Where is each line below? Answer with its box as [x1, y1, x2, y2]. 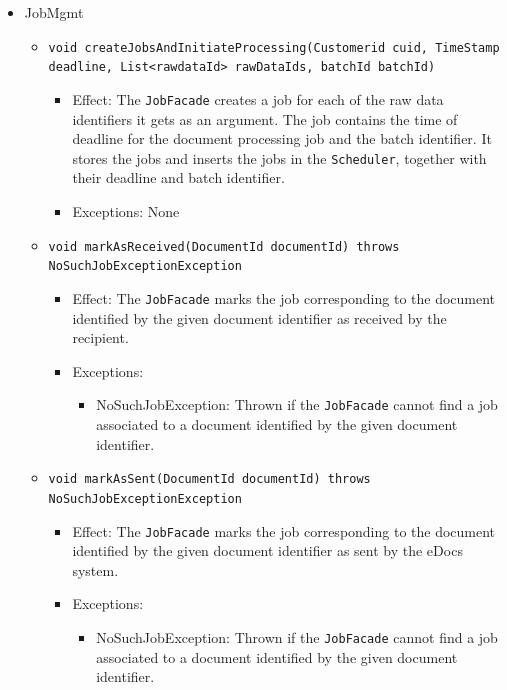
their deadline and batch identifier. [72, 167, 285, 188]
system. [72, 559, 119, 580]
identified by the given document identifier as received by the [72, 307, 447, 328]
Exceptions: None [72, 201, 180, 221]
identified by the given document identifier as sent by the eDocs [72, 540, 463, 561]
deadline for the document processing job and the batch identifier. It [72, 128, 492, 149]
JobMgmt [24, 2, 84, 22]
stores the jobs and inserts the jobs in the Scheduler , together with [72, 147, 487, 168]
